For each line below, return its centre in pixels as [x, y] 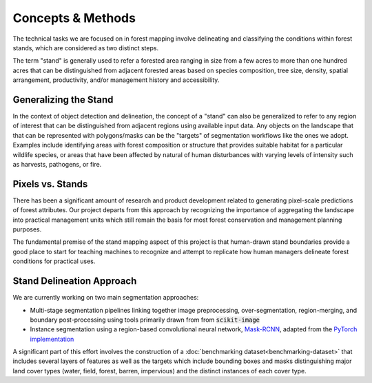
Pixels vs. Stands [50, 184]
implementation [52, 339]
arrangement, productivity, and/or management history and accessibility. [116, 80]
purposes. [27, 229]
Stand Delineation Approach [75, 281]
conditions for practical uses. [54, 261]
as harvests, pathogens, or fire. [57, 164]
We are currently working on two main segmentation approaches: [106, 298]
